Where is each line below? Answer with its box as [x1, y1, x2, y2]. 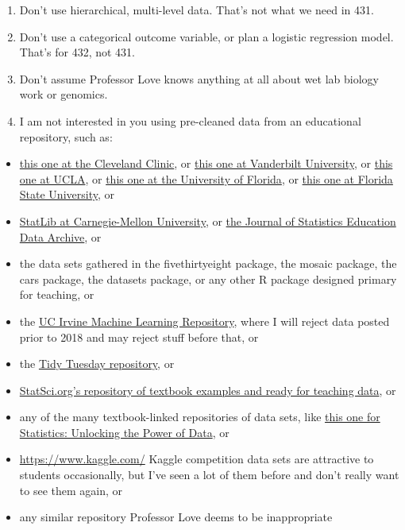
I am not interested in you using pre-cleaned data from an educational [19, 112, 361, 129]
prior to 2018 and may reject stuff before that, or [19, 328, 259, 345]
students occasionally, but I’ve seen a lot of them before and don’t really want [19, 466, 399, 483]
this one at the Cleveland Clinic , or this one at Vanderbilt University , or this [19, 155, 393, 172]
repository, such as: [19, 128, 113, 145]
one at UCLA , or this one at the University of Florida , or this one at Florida [19, 170, 393, 187]
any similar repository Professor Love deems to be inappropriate [19, 509, 333, 525]
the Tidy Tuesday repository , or [19, 355, 175, 372]
